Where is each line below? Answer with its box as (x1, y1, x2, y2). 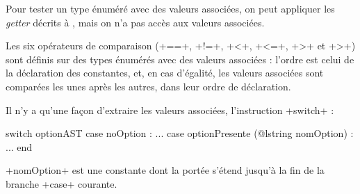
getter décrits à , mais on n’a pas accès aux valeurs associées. (6, 15, 265, 29)
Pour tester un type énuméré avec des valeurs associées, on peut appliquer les (6, 1, 335, 15)
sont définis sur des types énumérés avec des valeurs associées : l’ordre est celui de (6, 51, 354, 66)
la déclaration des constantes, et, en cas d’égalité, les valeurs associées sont (6, 65, 324, 80)
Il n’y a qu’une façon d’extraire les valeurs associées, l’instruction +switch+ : (6, 102, 334, 117)
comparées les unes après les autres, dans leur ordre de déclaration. (6, 79, 291, 93)
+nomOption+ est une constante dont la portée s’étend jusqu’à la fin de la (6, 163, 325, 177)
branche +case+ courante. (6, 176, 117, 191)
